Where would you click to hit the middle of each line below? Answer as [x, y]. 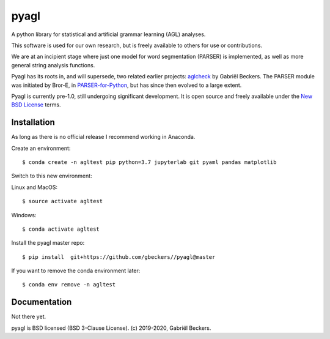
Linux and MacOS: [35, 187]
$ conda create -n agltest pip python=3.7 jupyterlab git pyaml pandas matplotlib [149, 162]
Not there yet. [28, 317]
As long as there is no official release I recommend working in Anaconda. [103, 137]
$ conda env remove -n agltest [69, 285]
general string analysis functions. [53, 65]
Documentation [42, 302]
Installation [33, 122]
